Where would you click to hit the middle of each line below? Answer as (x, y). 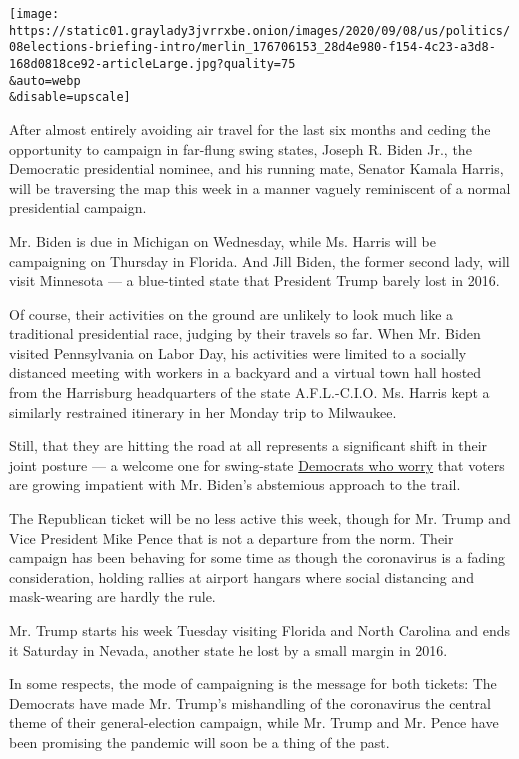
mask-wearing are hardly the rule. (112, 596)
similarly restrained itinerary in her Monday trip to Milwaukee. (203, 411)
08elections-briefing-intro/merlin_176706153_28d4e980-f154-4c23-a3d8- (252, 47)
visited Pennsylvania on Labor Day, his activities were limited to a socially (238, 352)
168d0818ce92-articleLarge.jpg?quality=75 (152, 63)
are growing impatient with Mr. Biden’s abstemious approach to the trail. (235, 484)
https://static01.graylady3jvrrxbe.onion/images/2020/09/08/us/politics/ (260, 30)
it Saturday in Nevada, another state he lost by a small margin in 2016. (228, 649)
